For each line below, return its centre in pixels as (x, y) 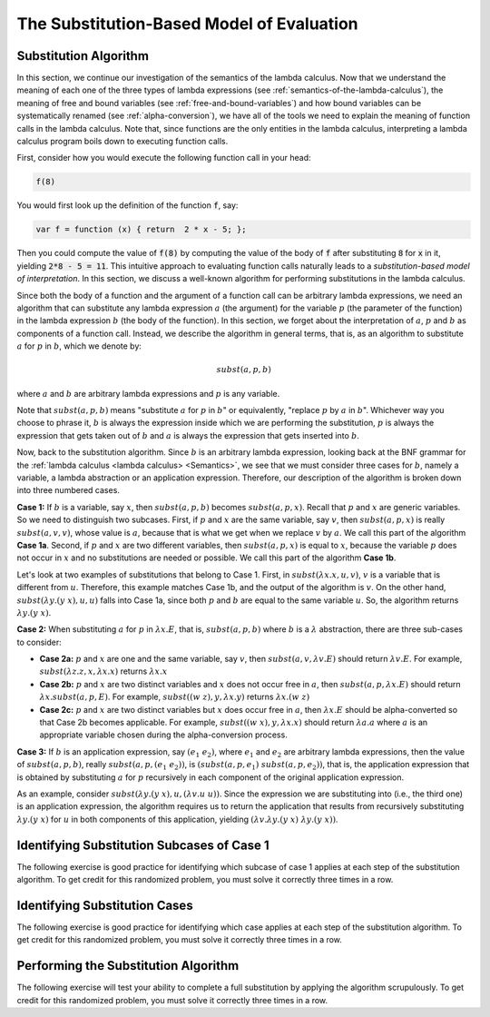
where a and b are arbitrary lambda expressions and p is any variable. (148, 393)
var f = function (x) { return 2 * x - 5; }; (141, 230)
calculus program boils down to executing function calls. (122, 142)
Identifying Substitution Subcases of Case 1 (143, 845)
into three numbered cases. (68, 490)
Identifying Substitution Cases (105, 905)
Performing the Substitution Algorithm (128, 966)
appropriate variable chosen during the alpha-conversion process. (163, 735)
